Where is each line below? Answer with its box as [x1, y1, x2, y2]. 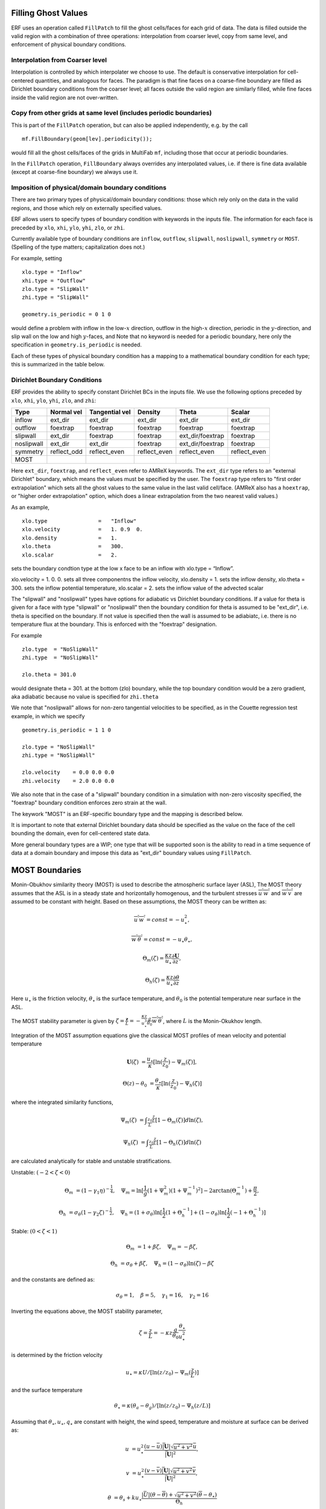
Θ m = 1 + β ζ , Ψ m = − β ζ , [126, 1243, 198, 1252]
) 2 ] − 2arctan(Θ [195, 1186, 237, 1194]
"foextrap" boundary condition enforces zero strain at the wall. [11, 799, 167, 806]
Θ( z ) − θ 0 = [123, 1080, 155, 1089]
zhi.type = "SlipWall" [22, 294, 89, 301]
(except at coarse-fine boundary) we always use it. [11, 168, 138, 176]
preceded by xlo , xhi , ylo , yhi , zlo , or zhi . [11, 224, 125, 231]
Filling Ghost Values [11, 8, 88, 18]
